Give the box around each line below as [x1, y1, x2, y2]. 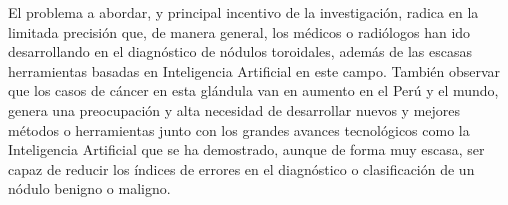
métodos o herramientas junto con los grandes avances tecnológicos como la [8, 119, 470, 140]
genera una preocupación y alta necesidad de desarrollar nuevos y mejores [8, 99, 461, 120]
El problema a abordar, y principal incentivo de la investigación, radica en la [8, 2, 479, 22]
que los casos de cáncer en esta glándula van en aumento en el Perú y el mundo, [8, 80, 499, 101]
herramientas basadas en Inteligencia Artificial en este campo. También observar [8, 60, 501, 81]
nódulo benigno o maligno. [8, 178, 171, 199]
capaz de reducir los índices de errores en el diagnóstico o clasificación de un [8, 158, 475, 179]
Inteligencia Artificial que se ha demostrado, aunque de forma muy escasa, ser [8, 139, 485, 160]
